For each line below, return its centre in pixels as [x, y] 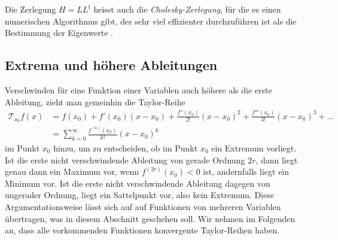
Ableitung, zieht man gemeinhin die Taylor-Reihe [95, 101]
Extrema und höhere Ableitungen [111, 65]
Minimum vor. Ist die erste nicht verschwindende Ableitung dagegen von [138, 183]
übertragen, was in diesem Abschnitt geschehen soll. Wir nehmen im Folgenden [150, 218]
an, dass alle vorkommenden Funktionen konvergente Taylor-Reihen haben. [142, 230]
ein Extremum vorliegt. [254, 148]
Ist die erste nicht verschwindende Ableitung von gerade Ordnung [125, 160]
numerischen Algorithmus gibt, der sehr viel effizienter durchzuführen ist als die [151, 21]
